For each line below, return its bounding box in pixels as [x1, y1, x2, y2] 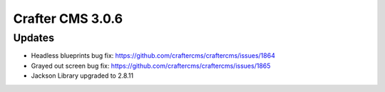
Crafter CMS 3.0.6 [13, 11, 123, 26]
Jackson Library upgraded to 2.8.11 [31, 71, 134, 80]
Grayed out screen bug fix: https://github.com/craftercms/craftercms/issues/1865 [31, 61, 271, 70]
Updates [13, 31, 55, 44]
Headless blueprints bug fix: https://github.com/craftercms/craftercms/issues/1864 [31, 51, 276, 60]
